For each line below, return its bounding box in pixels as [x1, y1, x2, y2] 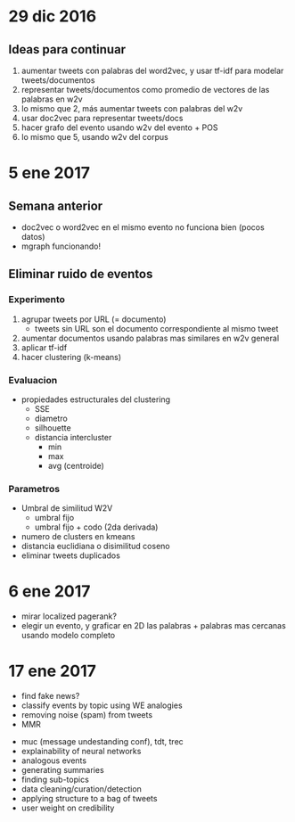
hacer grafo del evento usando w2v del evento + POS [20, 122, 218, 133]
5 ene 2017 [8, 163, 91, 184]
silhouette [34, 422, 72, 433]
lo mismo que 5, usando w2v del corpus [20, 132, 168, 142]
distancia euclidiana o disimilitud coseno [20, 541, 170, 552]
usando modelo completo [20, 630, 116, 641]
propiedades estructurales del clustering [20, 394, 171, 405]
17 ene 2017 [8, 662, 97, 681]
